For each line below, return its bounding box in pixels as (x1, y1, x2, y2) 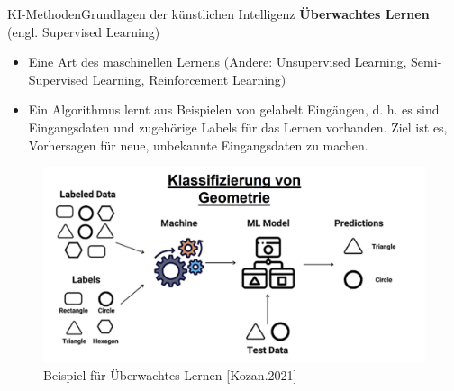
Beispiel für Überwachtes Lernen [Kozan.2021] (43, 365, 297, 384)
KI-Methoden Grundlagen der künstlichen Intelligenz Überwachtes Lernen (7, 5, 430, 23)
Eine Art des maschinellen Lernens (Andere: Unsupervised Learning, (28, 52, 407, 71)
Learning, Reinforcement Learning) (92, 69, 286, 88)
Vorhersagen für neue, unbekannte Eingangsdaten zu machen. (28, 135, 368, 154)
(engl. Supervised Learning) (7, 22, 160, 41)
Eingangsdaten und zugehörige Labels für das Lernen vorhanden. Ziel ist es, (28, 117, 448, 136)
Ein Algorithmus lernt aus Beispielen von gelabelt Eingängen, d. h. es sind (28, 100, 440, 119)
